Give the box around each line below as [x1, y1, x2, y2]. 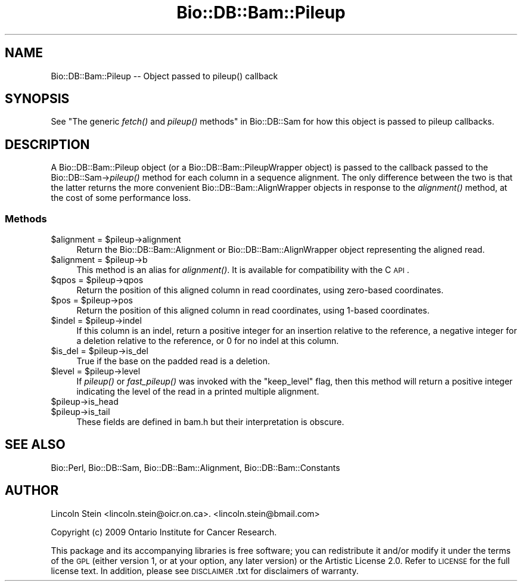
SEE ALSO [5, 437, 66, 452]
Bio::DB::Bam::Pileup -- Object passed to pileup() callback [51, 70, 278, 81]
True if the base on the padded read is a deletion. [76, 356, 270, 367]
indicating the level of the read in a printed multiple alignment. [76, 386, 319, 397]
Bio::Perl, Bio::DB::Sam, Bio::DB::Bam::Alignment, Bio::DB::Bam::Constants [51, 462, 340, 473]
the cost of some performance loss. [51, 193, 191, 203]
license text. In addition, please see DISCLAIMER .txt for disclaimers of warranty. [51, 565, 359, 576]
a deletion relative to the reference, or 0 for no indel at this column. [76, 336, 339, 346]
